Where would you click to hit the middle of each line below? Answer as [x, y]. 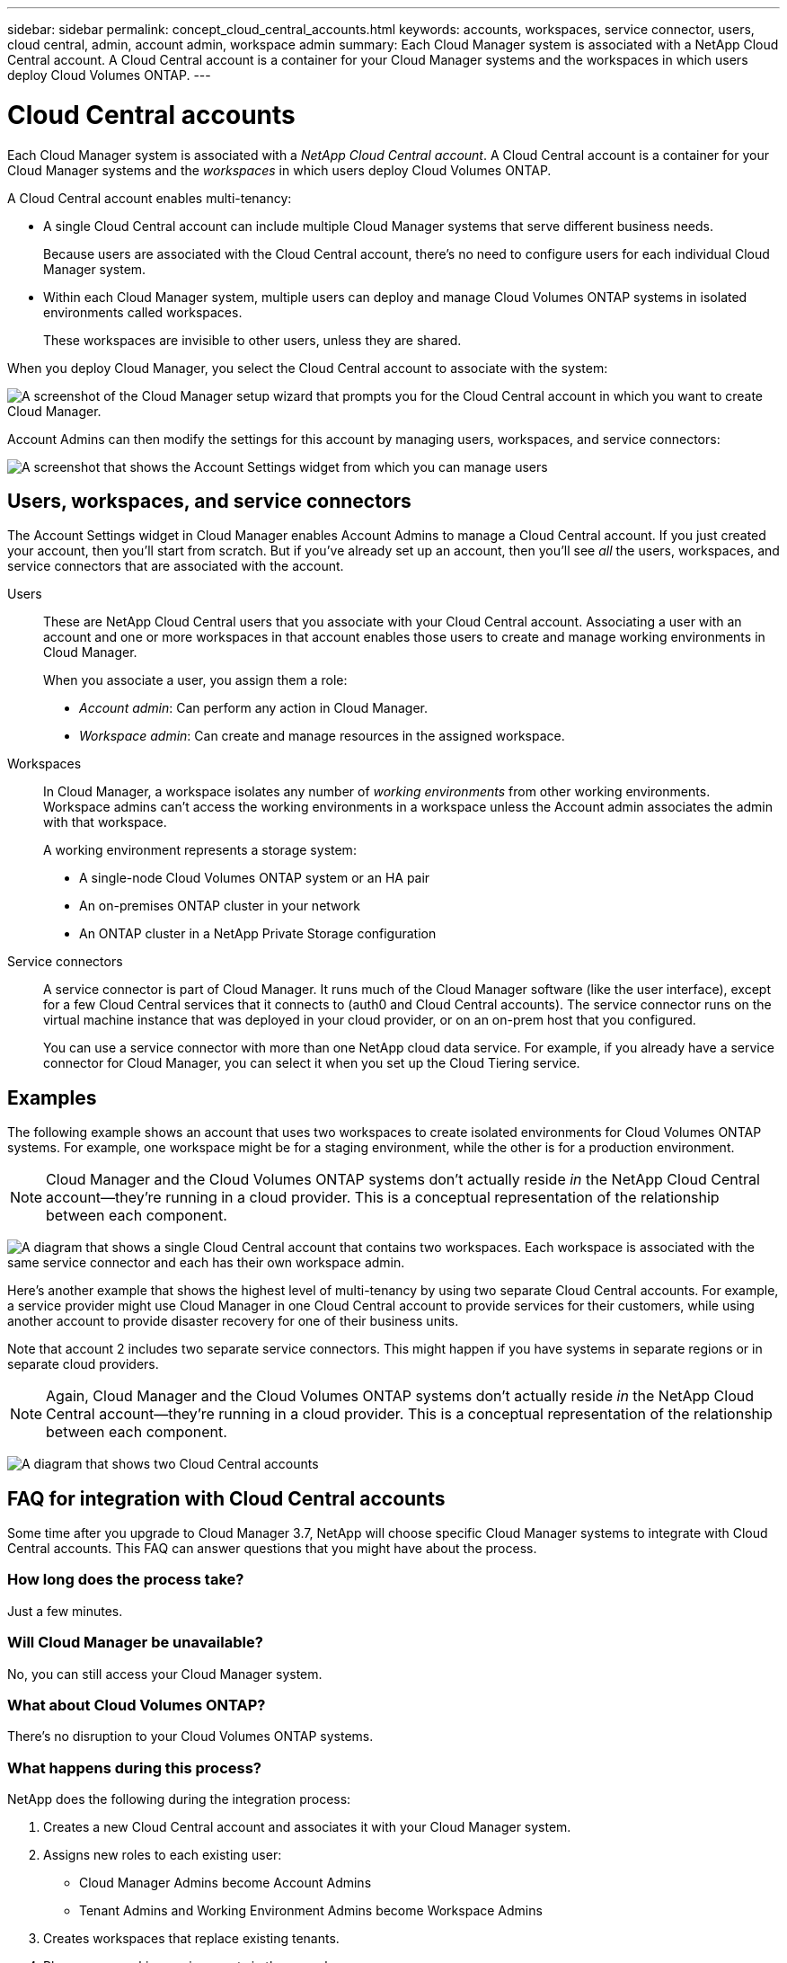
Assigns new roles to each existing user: [163, 1855]
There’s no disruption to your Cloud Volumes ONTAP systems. [190, 1736]
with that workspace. [105, 822]
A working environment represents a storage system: [200, 850]
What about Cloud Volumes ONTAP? [137, 1705]
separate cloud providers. [83, 1364]
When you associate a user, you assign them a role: [195, 680]
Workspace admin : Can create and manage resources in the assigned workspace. [322, 736]
